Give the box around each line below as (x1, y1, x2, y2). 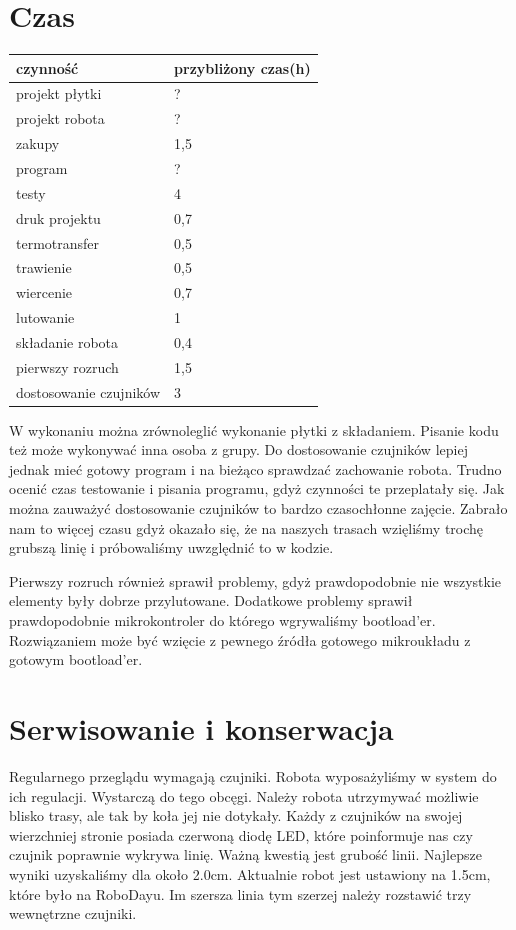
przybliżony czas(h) (174, 57, 311, 78)
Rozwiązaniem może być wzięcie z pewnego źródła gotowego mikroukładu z (9, 629, 471, 650)
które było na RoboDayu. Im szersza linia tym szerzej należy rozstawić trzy (9, 883, 472, 904)
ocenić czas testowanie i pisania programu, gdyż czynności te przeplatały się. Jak (9, 478, 505, 499)
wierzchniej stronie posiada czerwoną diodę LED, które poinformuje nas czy (9, 824, 473, 845)
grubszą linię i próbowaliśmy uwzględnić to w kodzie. (9, 537, 334, 558)
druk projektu (16, 207, 101, 228)
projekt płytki (16, 83, 102, 104)
